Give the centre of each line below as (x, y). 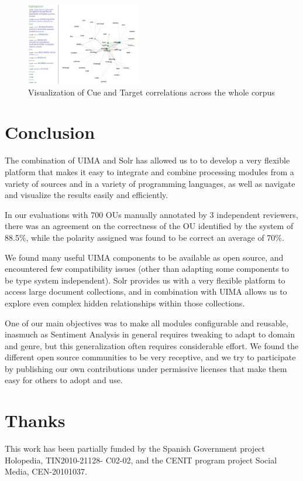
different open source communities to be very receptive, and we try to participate (150, 357)
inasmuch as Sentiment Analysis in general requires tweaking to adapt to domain (150, 334)
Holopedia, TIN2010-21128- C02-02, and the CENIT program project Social (141, 460)
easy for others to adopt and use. (64, 380)
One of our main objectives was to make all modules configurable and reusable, (147, 323)
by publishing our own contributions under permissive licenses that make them (146, 368)
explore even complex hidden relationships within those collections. (125, 303)
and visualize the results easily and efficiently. (87, 195)
